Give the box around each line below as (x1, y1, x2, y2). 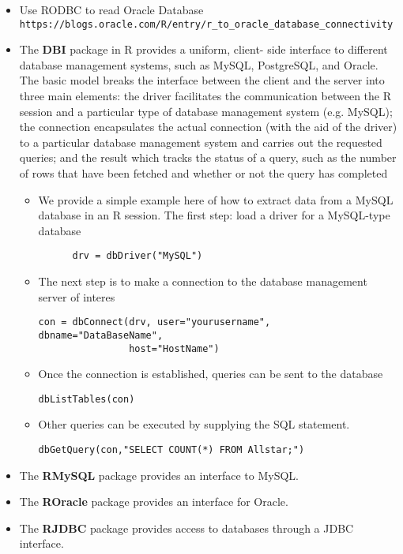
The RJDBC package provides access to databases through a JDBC (19, 519, 354, 536)
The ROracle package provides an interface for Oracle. (19, 493, 288, 510)
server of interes (38, 288, 115, 305)
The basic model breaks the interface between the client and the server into (19, 72, 385, 88)
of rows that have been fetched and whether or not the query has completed (19, 165, 388, 181)
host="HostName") (129, 343, 220, 354)
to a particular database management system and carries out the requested (19, 133, 382, 150)
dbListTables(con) (38, 393, 135, 405)
